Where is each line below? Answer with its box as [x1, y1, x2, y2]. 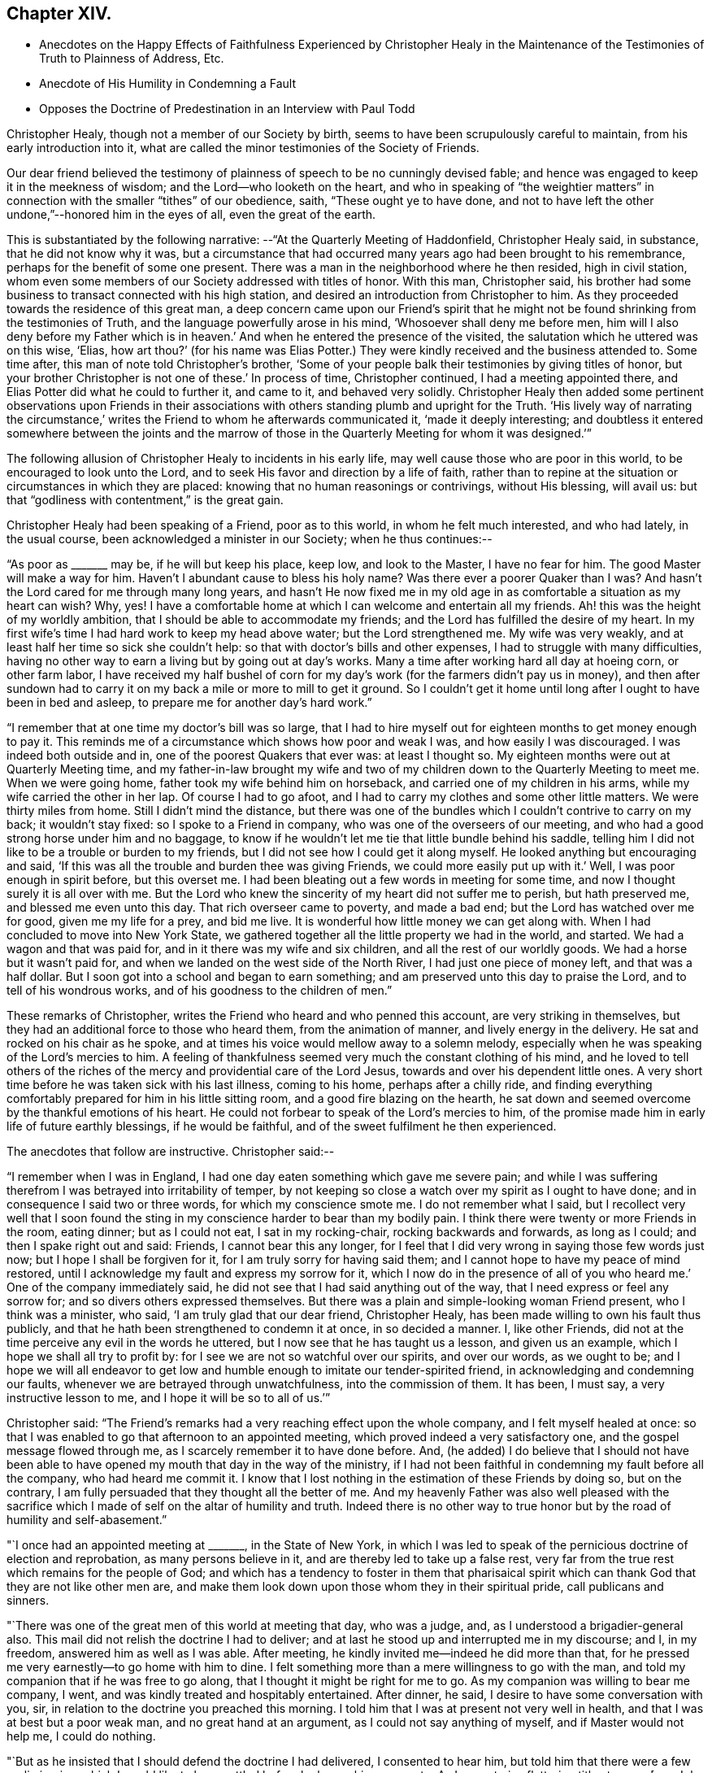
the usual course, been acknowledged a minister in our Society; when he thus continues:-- [7, 532, 493, 547]
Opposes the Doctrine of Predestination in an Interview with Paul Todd [39, 102, 415, 116]
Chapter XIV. [7, 3, 112, 24]
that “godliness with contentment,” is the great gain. [7, 493, 284, 508]
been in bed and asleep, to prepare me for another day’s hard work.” [7, 695, 372, 710]
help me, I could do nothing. [7, 1729, 156, 1744]
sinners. [7, 1593, 50, 1608]
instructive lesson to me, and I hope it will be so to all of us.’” [7, 1391, 331, 1405]
